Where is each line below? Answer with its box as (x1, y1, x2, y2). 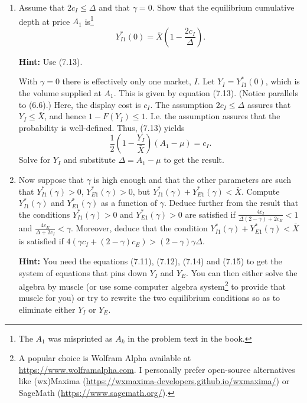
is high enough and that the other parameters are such (93, 173, 292, 185)
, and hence (44, 110, 86, 122)
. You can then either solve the (186, 266, 298, 279)
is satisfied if (18, 235, 64, 247)
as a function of (101, 196, 158, 209)
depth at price (18, 15, 70, 27)
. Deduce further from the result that (164, 196, 299, 209)
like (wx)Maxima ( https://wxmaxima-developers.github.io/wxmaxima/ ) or (18, 375, 290, 387)
